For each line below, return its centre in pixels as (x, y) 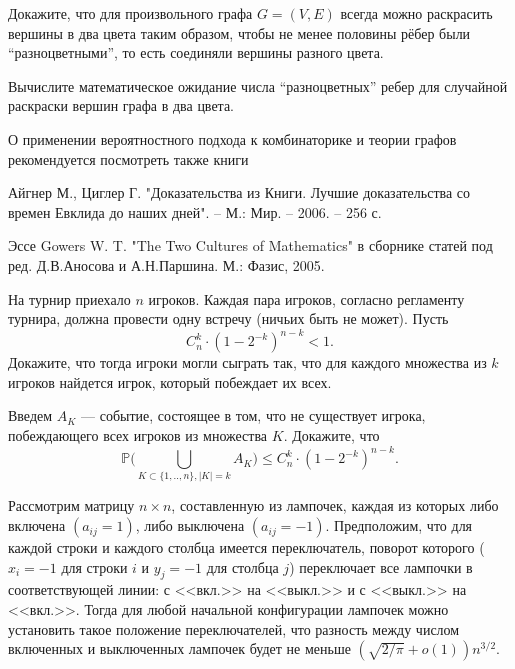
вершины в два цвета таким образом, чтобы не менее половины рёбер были (239, 32)
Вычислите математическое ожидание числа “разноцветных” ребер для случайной (258, 85)
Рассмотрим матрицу (71, 505)
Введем (30, 415)
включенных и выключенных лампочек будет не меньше (179, 648)
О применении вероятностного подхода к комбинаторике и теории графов (232, 138)
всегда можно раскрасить (416, 13)
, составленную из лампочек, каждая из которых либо (335, 505)
